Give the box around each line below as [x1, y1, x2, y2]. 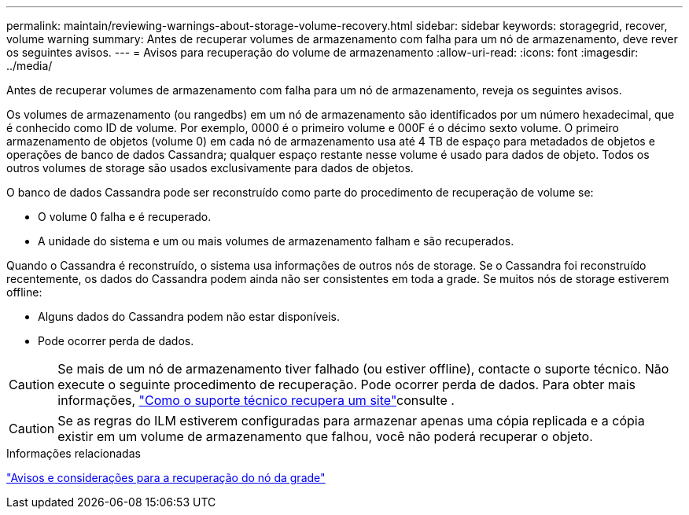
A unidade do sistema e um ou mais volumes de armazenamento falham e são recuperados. [38, 234, 514, 248]
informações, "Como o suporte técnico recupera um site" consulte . [57, 392, 455, 408]
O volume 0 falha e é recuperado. [38, 210, 212, 223]
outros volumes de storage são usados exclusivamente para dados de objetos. [6, 161, 414, 175]
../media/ [6, 59, 53, 72]
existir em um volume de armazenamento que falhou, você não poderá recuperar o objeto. [57, 429, 593, 444]
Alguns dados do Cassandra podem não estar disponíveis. [38, 310, 340, 323]
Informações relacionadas [6, 447, 141, 460]
